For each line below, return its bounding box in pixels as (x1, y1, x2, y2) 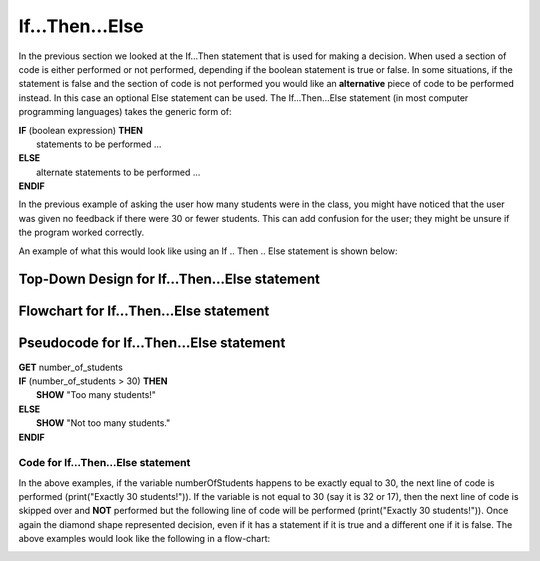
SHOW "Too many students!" (36, 389, 157, 401)
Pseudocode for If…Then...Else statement (18, 335, 286, 352)
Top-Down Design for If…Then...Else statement (18, 271, 320, 288)
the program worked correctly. (18, 226, 145, 239)
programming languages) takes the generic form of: (18, 106, 232, 118)
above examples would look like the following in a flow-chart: (18, 533, 271, 545)
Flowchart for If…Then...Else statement (18, 303, 270, 320)
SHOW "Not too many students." (36, 417, 171, 429)
